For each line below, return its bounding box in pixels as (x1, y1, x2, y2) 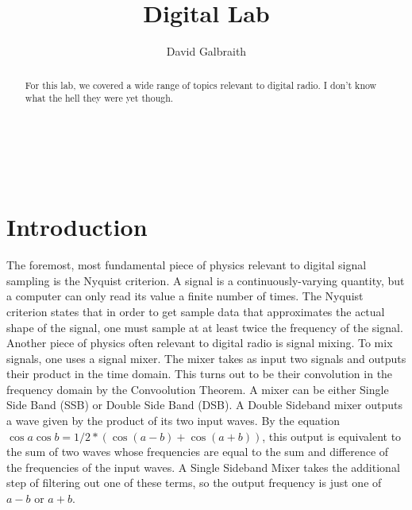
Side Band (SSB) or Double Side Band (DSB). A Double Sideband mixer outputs (6, 396, 402, 413)
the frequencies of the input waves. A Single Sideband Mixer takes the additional (6, 458, 400, 475)
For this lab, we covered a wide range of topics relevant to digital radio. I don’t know (25, 78, 377, 91)
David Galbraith (166, 43, 247, 60)
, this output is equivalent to (262, 427, 402, 444)
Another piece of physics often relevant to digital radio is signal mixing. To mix (6, 334, 393, 351)
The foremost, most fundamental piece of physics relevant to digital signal (6, 257, 367, 273)
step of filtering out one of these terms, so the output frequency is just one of (6, 474, 382, 491)
